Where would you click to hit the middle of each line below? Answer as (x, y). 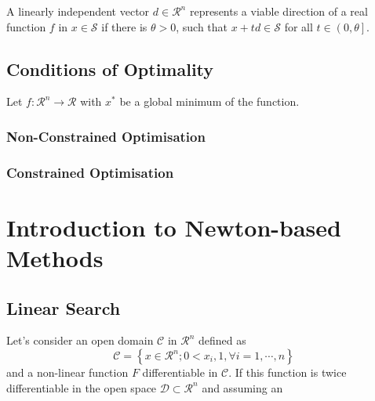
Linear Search (64, 307)
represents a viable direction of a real (279, 11)
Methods (55, 258)
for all (299, 26)
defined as (222, 340)
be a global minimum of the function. (209, 101)
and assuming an (242, 387)
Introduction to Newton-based (174, 227)
